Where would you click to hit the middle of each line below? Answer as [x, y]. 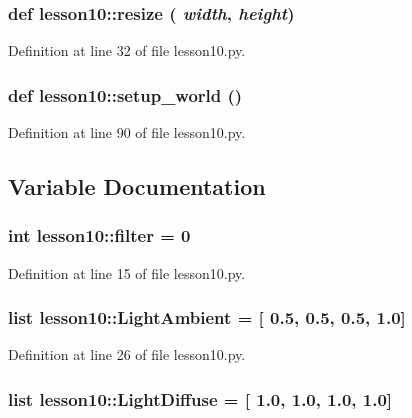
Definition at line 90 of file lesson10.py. [127, 132]
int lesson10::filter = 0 [99, 235]
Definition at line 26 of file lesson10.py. [127, 354]
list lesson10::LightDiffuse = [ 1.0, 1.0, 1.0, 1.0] [200, 398]
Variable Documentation [137, 186]
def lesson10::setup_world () [125, 94]
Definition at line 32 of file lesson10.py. [127, 50]
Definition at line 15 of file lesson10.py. [127, 272]
